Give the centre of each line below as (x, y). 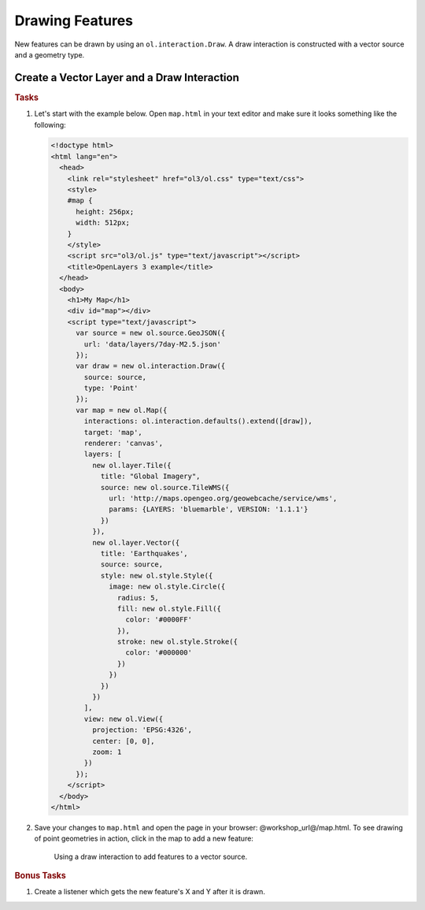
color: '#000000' (159, 653)
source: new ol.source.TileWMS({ (165, 487)
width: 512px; (103, 223)
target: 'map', (113, 432)
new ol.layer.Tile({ (132, 465)
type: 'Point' (111, 388)
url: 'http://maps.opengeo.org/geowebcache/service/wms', (223, 498)
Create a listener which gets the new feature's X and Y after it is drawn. (150, 892)
